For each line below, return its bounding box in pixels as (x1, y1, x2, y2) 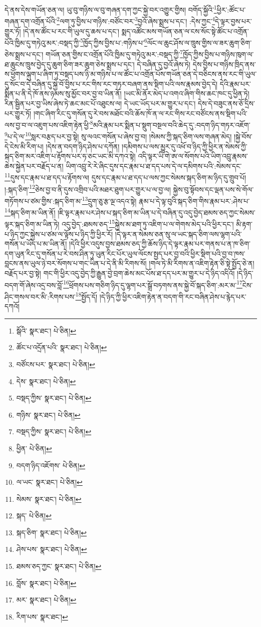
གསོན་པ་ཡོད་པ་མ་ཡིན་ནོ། (5, 238, 67, 249)
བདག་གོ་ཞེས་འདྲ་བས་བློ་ (5, 279, 64, 290)
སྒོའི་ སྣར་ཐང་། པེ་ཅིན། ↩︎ (16, 325, 77, 336)
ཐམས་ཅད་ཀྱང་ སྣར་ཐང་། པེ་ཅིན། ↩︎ (16, 561, 102, 571)
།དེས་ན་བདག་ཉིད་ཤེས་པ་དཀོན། (46, 141, 120, 151)
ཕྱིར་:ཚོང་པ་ (216, 4, 246, 15)
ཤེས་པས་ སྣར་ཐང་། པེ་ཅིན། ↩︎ (16, 544, 87, 554)
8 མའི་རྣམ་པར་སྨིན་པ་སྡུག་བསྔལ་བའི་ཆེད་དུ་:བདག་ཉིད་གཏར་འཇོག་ (90, 118, 250, 130)
